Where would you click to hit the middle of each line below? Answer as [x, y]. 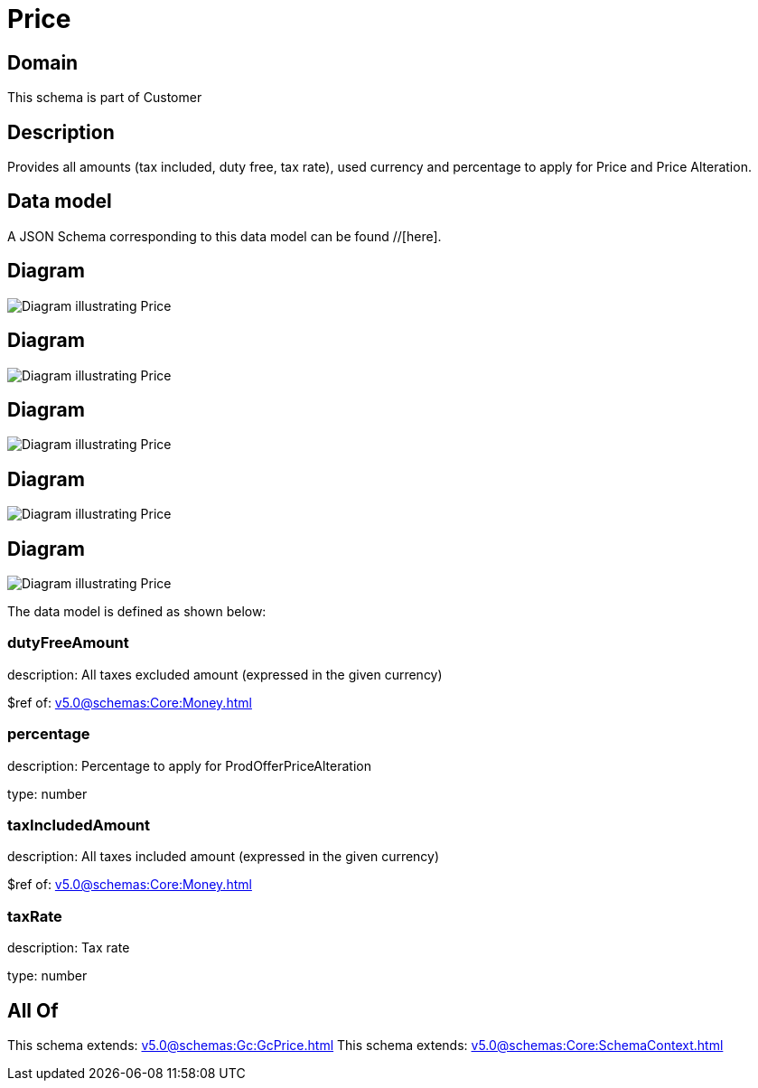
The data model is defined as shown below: [137, 612]
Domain [43, 62]
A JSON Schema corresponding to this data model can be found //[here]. [225, 236]
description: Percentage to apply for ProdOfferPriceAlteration [189, 765]
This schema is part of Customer [105, 98]
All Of [33, 1010]
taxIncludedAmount [79, 825]
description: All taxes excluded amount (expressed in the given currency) [225, 674]
